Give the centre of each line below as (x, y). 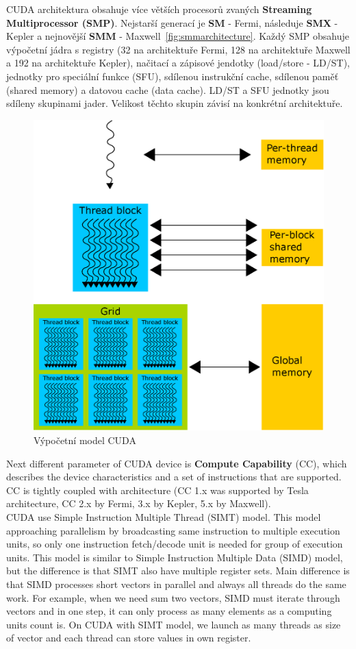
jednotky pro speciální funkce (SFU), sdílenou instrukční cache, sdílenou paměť (173, 76)
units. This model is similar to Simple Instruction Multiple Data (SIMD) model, (175, 557)
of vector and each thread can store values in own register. (129, 638)
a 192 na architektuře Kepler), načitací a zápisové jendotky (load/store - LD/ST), (178, 63)
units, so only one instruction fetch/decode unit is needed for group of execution (175, 544)
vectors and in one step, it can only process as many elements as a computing (169, 611)
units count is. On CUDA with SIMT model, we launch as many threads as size (174, 624)
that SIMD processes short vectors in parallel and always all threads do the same (176, 584)
